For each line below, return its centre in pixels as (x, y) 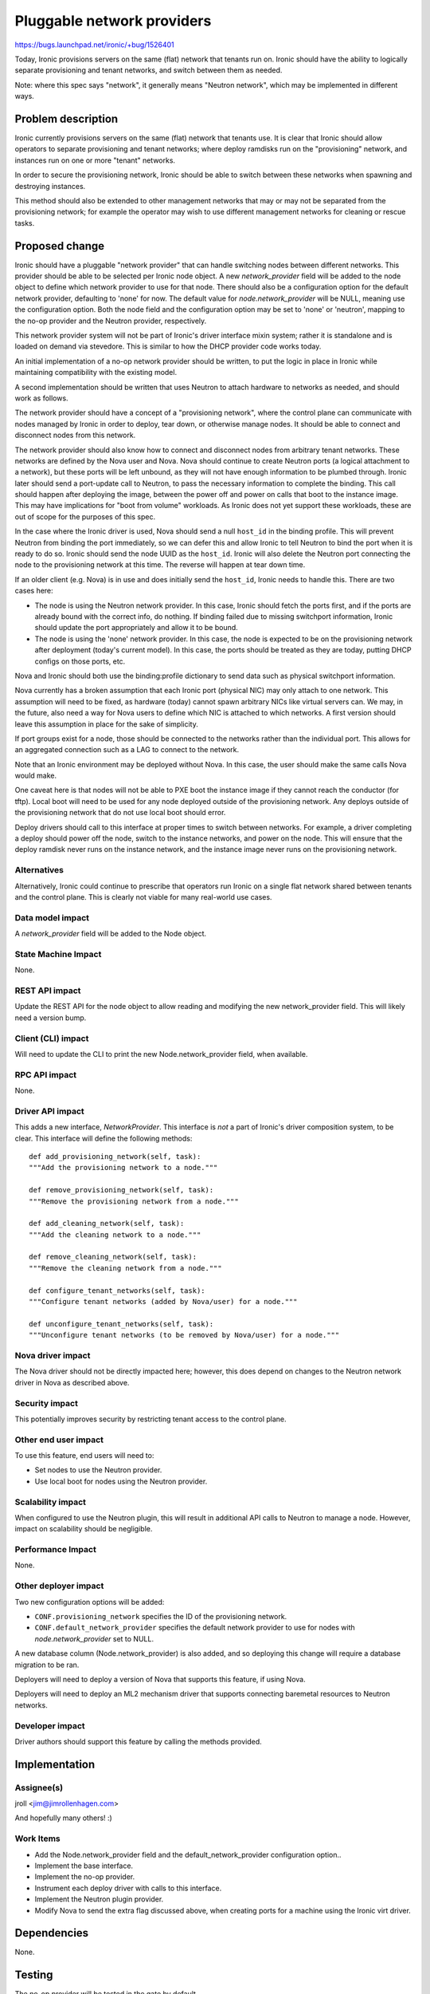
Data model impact (52, 917)
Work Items (37, 1838)
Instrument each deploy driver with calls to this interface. (128, 1888)
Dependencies (52, 1933)
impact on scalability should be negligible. (84, 1529)
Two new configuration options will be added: (90, 1602)
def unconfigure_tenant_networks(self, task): (121, 1324)
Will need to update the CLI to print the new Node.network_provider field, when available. (161, 1054)
